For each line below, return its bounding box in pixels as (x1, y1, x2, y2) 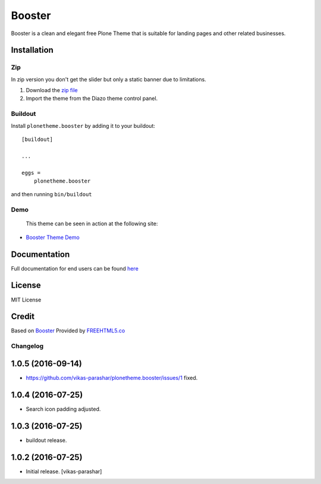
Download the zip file (26, 87, 78, 94)
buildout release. (26, 436, 67, 444)
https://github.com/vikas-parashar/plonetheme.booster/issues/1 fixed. (26, 374, 198, 381)
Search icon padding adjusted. (26, 405, 101, 413)
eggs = (21, 169, 41, 176)
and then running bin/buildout (11, 191, 92, 198)
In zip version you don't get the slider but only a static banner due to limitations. (11, 76, 206, 83)
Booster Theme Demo (26, 234, 80, 241)
